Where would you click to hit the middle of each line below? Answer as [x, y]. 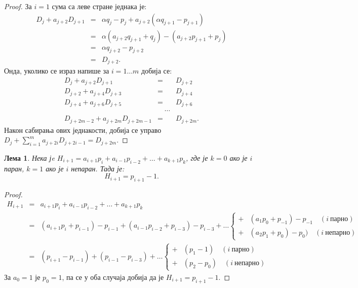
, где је [197, 157]
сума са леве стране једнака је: [99, 6]
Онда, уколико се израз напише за [57, 70]
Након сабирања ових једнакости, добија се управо [83, 130]
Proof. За [18, 6]
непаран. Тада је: [98, 168]
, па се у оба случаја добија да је [113, 277]
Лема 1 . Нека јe [29, 157]
